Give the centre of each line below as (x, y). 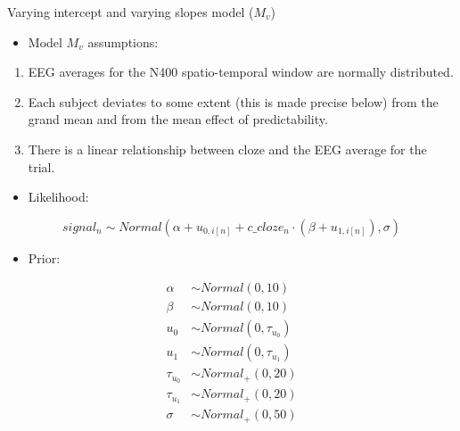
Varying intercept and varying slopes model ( (131, 12)
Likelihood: (58, 197)
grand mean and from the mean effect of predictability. (178, 119)
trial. (41, 166)
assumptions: (123, 41)
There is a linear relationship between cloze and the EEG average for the (227, 149)
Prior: (44, 257)
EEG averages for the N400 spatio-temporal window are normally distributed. (241, 72)
